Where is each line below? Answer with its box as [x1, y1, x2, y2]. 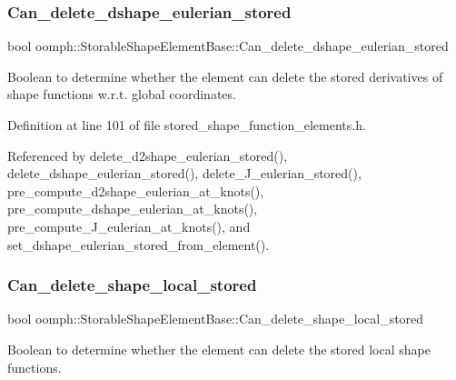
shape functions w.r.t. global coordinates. [7, 85, 236, 104]
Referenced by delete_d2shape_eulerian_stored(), [7, 145, 288, 165]
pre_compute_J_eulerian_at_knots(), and [7, 216, 251, 235]
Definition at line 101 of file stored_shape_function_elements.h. [7, 115, 366, 134]
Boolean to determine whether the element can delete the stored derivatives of [7, 66, 443, 85]
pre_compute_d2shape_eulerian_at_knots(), [7, 181, 264, 200]
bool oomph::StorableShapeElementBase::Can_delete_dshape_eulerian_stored [7, 36, 449, 55]
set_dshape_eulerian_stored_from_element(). [7, 235, 270, 254]
